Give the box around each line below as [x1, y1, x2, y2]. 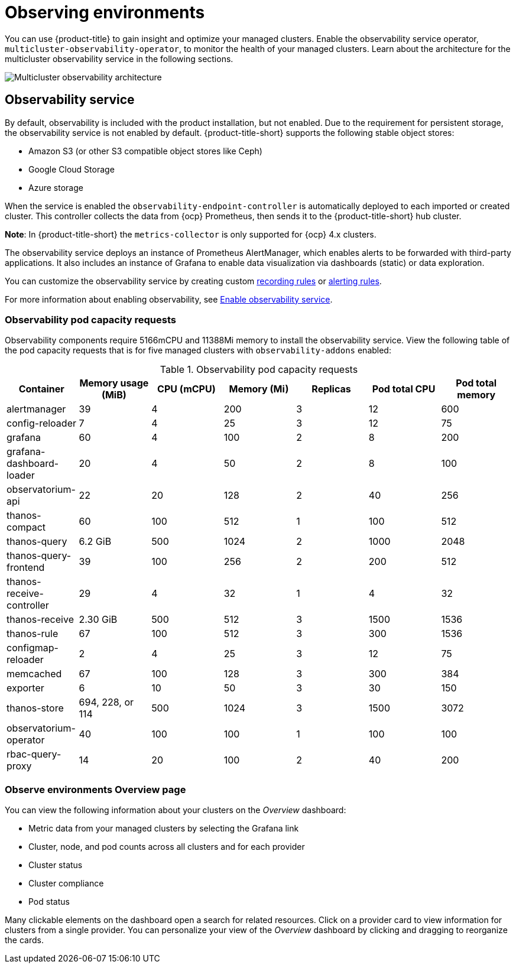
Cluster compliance [28, 878, 104, 889]
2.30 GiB [79, 613, 118, 626]
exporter [7, 682, 44, 694]
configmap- [7, 642, 59, 654]
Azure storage [28, 182, 83, 193]
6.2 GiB [79, 535, 112, 548]
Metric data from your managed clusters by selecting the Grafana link [28, 823, 299, 834]
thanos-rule [7, 628, 59, 640]
